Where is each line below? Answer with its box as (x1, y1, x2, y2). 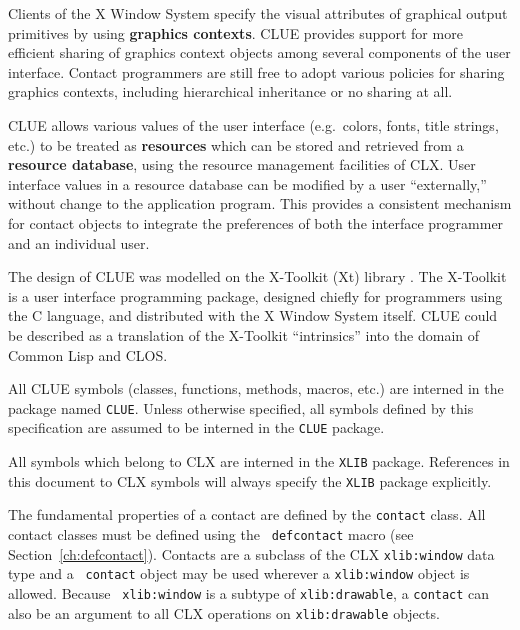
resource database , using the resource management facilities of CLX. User (8, 154, 476, 175)
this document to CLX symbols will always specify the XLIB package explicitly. (8, 470, 492, 491)
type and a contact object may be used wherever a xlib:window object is (8, 563, 470, 584)
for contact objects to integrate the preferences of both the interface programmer (8, 212, 504, 233)
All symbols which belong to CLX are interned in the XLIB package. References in (8, 451, 510, 471)
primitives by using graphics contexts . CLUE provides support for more (8, 22, 463, 43)
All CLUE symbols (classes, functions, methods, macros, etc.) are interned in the (8, 378, 504, 399)
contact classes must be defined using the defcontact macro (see (8, 523, 414, 544)
